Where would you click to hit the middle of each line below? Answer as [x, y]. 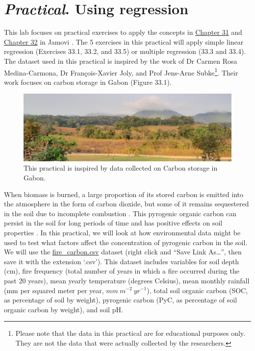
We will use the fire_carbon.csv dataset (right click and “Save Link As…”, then [123, 252]
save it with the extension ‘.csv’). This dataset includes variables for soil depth [122, 261]
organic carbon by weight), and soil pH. [64, 309]
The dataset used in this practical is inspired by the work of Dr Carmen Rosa [121, 61]
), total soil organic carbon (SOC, [197, 290]
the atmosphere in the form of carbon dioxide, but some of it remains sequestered [127, 204]
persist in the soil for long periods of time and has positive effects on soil [113, 223]
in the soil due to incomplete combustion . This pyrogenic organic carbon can [120, 213]
